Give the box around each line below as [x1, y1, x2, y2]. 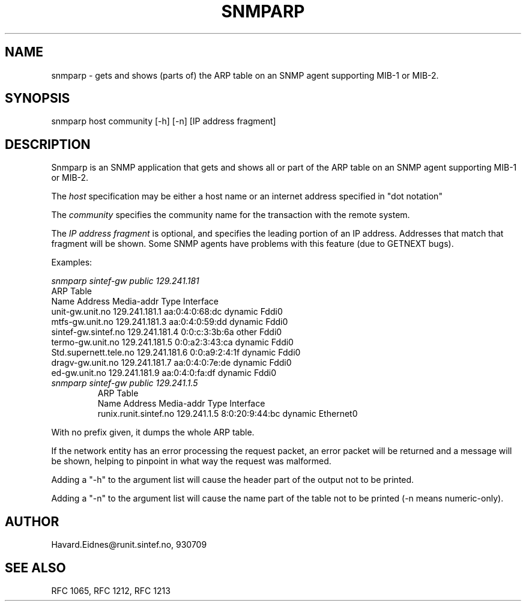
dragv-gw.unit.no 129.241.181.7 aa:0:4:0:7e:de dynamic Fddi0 [51, 357, 292, 368]
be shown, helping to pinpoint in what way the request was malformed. [51, 456, 331, 467]
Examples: [51, 257, 92, 268]
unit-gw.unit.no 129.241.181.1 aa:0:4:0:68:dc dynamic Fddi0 [51, 306, 283, 317]
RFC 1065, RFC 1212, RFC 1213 [51, 585, 171, 596]
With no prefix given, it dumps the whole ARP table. [51, 427, 255, 438]
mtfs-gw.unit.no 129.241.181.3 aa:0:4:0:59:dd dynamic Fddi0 [51, 317, 288, 327]
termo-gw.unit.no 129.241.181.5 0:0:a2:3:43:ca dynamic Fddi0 [51, 337, 294, 348]
